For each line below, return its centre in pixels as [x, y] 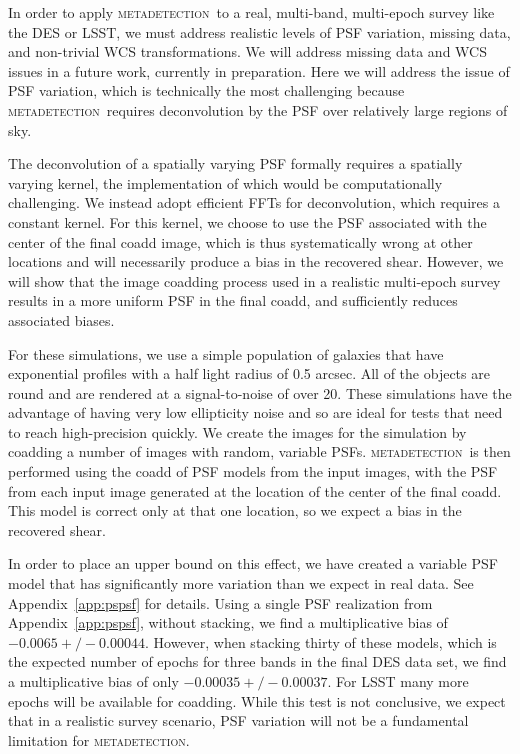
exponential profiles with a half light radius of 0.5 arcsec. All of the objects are [249, 373]
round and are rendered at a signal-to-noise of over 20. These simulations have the [260, 392]
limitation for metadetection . [99, 739]
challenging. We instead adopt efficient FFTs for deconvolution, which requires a [254, 202]
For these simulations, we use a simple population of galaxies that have [226, 353]
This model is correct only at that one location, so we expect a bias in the [235, 510]
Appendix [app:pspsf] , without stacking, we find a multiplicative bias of [228, 622]
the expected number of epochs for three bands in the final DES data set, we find [257, 661]
